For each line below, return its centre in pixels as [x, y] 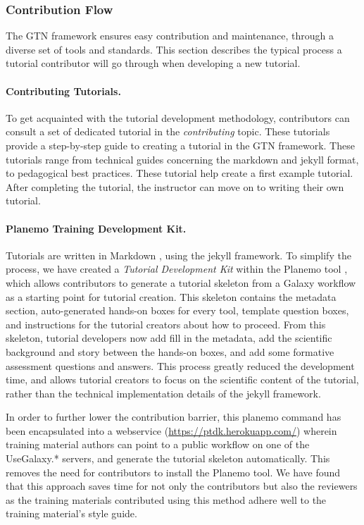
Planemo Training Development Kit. [96, 228]
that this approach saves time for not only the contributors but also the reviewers [182, 486]
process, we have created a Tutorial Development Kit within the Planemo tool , [177, 269]
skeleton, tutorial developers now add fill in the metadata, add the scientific [169, 338]
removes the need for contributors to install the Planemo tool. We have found [173, 472]
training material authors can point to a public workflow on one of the [158, 444]
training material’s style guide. [71, 513]
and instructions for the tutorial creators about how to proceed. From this [166, 324]
